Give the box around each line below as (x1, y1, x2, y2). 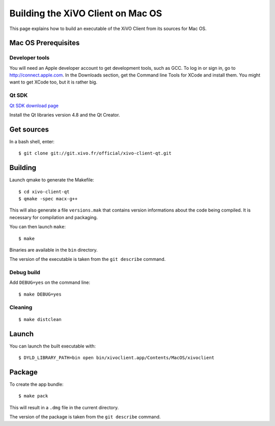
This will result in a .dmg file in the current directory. (9, 404, 119, 410)
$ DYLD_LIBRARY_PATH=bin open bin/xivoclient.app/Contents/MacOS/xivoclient (18, 355, 215, 361)
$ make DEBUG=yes (18, 291, 62, 297)
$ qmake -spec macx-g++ (18, 196, 78, 201)
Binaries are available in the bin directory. (9, 247, 98, 253)
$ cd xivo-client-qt (18, 189, 70, 195)
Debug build (9, 269, 40, 276)
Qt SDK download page (9, 102, 59, 109)
